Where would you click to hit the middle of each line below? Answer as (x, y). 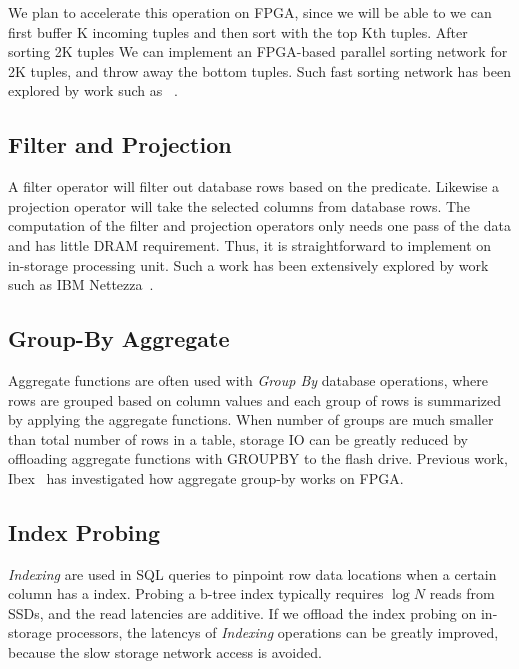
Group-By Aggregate (119, 338)
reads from (462, 593)
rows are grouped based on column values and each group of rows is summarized (254, 399)
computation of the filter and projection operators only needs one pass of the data (259, 225)
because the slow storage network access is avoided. (165, 652)
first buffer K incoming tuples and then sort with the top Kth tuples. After (238, 31)
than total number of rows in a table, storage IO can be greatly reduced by (238, 438)
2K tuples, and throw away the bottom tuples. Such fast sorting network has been (259, 70)
